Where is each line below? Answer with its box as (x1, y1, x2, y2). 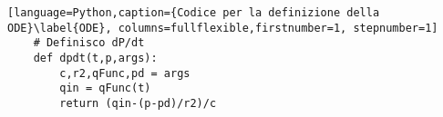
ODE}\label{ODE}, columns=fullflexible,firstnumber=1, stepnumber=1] (7, 21, 438, 34)
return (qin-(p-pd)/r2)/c (59, 96, 217, 110)
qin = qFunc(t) (59, 82, 151, 95)
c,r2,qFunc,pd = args (59, 66, 191, 80)
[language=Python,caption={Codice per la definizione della (7, 6, 380, 19)
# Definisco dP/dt (33, 36, 145, 50)
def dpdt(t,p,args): (33, 51, 158, 64)
